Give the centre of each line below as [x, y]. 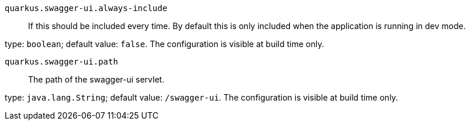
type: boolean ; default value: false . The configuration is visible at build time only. [165, 44]
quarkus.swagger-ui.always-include [86, 8]
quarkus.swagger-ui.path [61, 62]
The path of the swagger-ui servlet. [96, 79]
